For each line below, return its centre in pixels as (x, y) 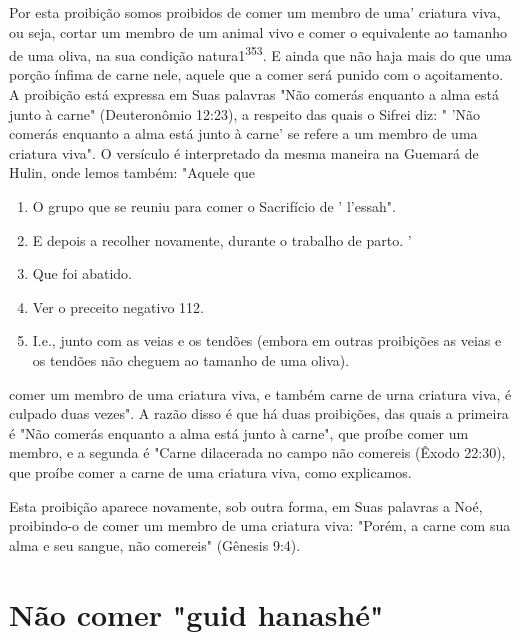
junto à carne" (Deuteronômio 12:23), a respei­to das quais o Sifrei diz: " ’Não (245, 113)
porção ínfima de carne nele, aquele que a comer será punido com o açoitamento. (256, 74)
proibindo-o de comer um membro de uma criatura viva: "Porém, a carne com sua (260, 525)
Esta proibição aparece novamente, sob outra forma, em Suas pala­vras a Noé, (246, 505)
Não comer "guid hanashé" (196, 613)
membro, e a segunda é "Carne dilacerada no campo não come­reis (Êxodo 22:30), (257, 452)
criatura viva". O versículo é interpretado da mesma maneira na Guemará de (244, 152)
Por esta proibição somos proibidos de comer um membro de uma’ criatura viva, (255, 12)
